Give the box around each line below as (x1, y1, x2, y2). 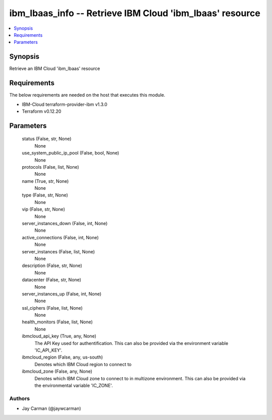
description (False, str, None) (22, 262, 83, 269)
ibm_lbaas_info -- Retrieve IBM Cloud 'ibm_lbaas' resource (9, 8, 260, 19)
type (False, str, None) (22, 192, 68, 198)
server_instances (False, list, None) (22, 248, 95, 254)
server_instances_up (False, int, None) (22, 291, 102, 297)
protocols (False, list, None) (22, 164, 79, 170)
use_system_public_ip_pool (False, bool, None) (22, 150, 119, 156)
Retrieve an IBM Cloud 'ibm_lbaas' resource (9, 65, 100, 72)
